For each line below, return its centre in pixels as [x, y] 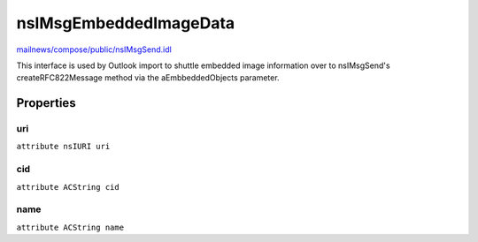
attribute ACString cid [68, 187]
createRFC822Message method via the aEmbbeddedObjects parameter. [148, 78]
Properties [46, 103]
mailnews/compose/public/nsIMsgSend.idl [94, 49]
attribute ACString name [70, 227]
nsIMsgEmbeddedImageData [126, 23]
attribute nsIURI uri [63, 147]
